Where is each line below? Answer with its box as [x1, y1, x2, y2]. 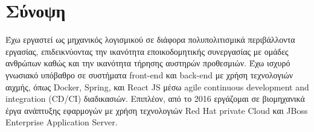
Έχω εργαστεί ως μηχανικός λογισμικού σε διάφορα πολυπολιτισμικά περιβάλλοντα [5, 33, 295, 46]
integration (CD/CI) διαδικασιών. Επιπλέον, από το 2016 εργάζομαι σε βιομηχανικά [5, 92, 305, 105]
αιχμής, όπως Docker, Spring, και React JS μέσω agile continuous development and [5, 80, 309, 93]
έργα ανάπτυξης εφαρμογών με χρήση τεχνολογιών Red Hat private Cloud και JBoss [5, 104, 308, 116]
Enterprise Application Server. [5, 116, 118, 128]
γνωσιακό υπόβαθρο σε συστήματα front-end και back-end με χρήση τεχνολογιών [5, 68, 293, 81]
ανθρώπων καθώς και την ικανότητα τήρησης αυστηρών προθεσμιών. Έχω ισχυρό [5, 57, 290, 69]
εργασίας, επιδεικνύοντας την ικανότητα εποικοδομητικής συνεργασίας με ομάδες [5, 45, 289, 57]
